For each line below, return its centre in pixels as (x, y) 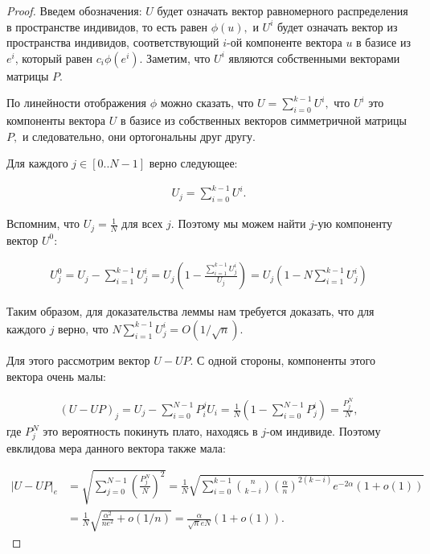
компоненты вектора (56, 120)
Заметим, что (178, 58)
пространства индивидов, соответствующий (113, 42)
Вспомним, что (43, 223)
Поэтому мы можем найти (242, 223)
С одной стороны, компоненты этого (286, 360)
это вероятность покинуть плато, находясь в (150, 431)
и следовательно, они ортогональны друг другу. (139, 136)
